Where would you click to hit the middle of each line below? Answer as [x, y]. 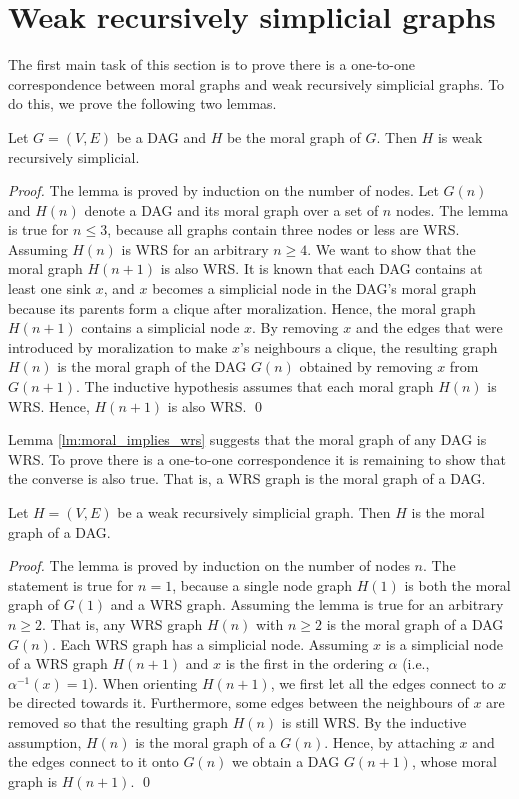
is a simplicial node [444, 643]
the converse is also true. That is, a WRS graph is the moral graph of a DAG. [247, 478]
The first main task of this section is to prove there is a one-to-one [211, 64]
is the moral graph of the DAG [152, 366]
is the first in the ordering [304, 663]
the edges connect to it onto [93, 761]
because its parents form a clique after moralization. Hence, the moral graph [242, 307]
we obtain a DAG [285, 761]
